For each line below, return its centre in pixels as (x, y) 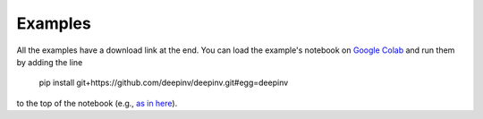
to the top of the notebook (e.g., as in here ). (97, 103)
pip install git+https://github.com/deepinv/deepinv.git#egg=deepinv (164, 83)
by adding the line (50, 62)
